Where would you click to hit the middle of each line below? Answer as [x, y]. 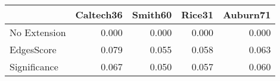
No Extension [38, 32]
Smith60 [152, 14]
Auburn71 [247, 14]
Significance [34, 67]
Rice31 [197, 14]
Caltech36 [99, 14]
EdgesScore [33, 49]
